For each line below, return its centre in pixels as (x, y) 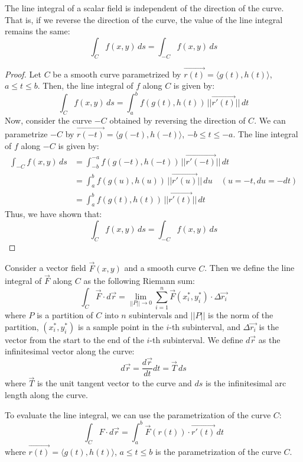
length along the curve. (46, 395)
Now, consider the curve (48, 120)
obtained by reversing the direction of (177, 120)
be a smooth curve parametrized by (117, 74)
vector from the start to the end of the (74, 339)
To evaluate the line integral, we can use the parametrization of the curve (138, 414)
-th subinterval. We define (196, 339)
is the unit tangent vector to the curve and (114, 383)
